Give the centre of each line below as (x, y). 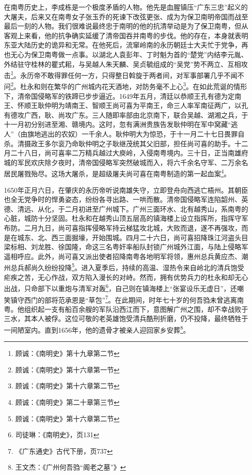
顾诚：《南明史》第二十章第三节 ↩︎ (67, 402)
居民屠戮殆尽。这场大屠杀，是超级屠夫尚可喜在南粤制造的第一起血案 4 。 (117, 173)
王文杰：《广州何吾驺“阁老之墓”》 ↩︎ (71, 467)
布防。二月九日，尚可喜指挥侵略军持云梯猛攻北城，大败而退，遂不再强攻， (123, 228)
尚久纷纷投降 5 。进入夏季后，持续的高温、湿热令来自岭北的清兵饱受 (137, 267)
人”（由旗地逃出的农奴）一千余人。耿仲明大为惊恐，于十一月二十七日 (114, 134)
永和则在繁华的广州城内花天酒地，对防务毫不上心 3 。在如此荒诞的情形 (137, 86)
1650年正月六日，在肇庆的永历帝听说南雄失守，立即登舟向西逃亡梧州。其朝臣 (126, 190)
